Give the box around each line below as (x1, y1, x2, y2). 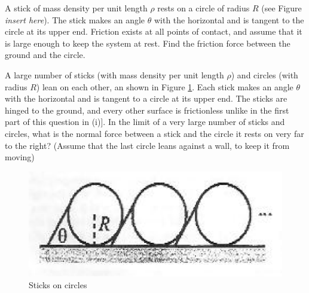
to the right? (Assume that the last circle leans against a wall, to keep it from (5, 139, 290, 151)
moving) (5, 151, 35, 163)
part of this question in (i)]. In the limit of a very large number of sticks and (5, 115, 285, 128)
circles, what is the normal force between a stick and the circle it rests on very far (5, 127, 304, 139)
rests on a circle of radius (157, 2, 250, 14)
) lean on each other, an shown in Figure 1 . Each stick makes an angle (36, 80, 293, 93)
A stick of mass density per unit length (5, 2, 148, 14)
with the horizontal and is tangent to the (154, 13, 304, 26)
